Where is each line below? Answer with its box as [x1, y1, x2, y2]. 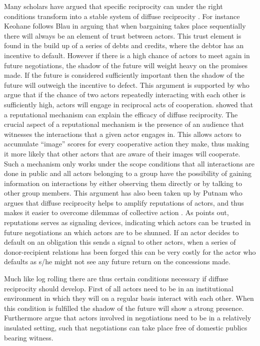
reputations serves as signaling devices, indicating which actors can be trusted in [4, 217, 251, 228]
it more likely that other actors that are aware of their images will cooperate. [4, 148, 240, 158]
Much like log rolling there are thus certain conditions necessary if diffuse [4, 273, 228, 284]
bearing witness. [4, 332, 53, 342]
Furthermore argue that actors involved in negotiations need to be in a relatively [4, 312, 251, 323]
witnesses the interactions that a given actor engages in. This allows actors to [4, 128, 241, 139]
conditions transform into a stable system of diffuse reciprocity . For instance [4, 11, 240, 21]
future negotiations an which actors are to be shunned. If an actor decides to [4, 227, 239, 237]
